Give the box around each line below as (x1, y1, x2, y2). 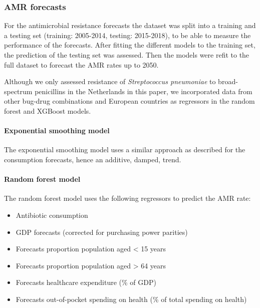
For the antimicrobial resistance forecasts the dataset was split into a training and (4, 20, 256, 31)
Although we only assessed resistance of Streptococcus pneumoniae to (4, 76, 216, 87)
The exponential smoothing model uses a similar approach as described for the (4, 144, 245, 155)
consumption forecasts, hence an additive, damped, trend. (4, 154, 181, 164)
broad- (218, 76, 238, 87)
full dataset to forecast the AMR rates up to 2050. (4, 59, 159, 70)
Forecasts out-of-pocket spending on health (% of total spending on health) (16, 293, 247, 304)
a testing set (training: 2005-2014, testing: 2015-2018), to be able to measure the (4, 30, 251, 40)
